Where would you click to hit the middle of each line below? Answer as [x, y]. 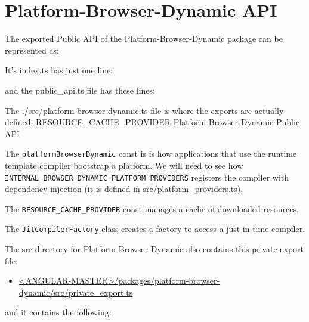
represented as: [32, 50]
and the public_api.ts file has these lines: [80, 90]
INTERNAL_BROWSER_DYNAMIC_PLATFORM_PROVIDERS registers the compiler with [147, 177]
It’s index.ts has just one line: [59, 70]
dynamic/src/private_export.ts [76, 292]
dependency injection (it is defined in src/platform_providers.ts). [124, 189]
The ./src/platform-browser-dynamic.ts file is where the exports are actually [144, 110]
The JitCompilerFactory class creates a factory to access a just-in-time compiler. [155, 229]
